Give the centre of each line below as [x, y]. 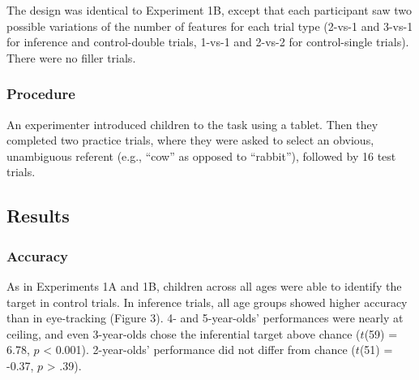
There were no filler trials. [71, 57]
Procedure [41, 94]
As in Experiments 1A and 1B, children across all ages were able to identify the [204, 285]
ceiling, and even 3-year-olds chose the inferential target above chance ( [184, 333]
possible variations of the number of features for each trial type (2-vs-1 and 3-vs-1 [210, 26]
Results [38, 216]
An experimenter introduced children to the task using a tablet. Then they [192, 124]
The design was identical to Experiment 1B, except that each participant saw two [209, 10]
